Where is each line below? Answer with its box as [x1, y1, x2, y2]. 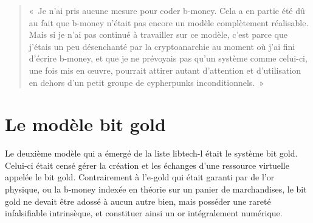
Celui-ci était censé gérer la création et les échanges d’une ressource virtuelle [5, 158, 289, 171]
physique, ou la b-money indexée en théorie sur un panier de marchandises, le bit [5, 183, 307, 196]
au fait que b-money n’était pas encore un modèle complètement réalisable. [29, 16, 309, 29]
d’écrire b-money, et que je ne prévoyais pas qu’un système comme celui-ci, [29, 52, 308, 65]
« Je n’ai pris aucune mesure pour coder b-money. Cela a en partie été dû [29, 4, 305, 16]
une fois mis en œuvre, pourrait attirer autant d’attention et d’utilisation [29, 63, 301, 76]
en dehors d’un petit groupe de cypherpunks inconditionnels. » [29, 76, 264, 88]
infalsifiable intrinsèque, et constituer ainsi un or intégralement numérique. [5, 207, 283, 219]
